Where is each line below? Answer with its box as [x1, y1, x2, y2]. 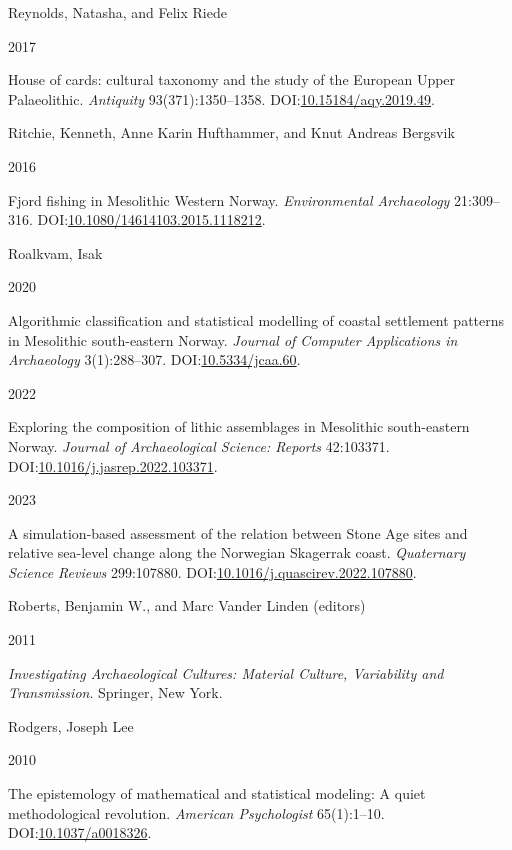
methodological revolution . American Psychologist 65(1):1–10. [8, 802, 385, 823]
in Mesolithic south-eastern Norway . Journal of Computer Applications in [8, 329, 458, 350]
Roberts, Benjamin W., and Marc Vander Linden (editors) [8, 595, 366, 616]
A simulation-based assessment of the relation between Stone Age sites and [8, 522, 468, 543]
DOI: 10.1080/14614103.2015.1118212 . [37, 209, 266, 230]
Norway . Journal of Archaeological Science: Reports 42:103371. [8, 435, 390, 456]
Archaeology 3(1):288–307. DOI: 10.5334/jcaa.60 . [8, 349, 301, 370]
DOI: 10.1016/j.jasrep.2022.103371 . [8, 455, 218, 476]
